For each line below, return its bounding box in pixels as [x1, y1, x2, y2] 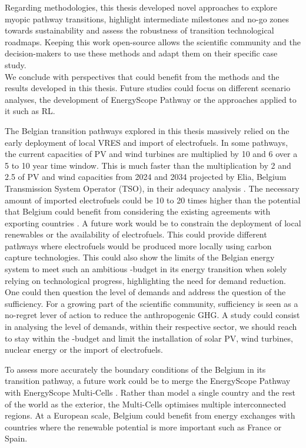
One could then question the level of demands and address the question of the [5, 286, 286, 298]
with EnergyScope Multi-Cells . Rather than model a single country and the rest [5, 386, 295, 398]
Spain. [5, 432, 28, 444]
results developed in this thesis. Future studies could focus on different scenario [5, 82, 291, 94]
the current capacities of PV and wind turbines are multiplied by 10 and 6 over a [5, 148, 298, 160]
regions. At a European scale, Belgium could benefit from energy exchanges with [5, 409, 295, 422]
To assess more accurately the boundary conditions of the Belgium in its [5, 363, 266, 375]
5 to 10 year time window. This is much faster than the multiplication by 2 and [5, 159, 291, 171]
